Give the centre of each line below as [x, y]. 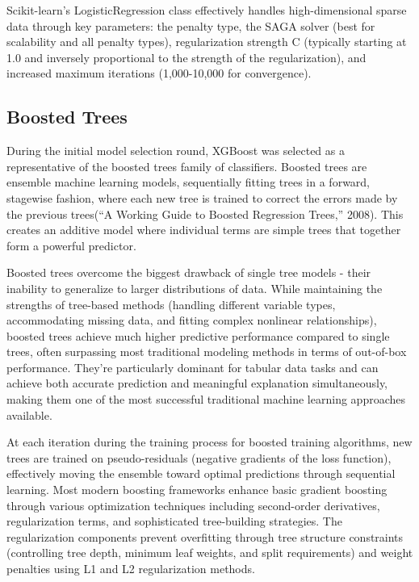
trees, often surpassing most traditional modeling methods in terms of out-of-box [207, 352]
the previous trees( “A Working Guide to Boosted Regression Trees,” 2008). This [205, 214]
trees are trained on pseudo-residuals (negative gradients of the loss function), [199, 457]
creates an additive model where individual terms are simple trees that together [204, 230]
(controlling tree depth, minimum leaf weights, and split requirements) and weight [210, 553]
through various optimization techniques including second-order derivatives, [193, 505]
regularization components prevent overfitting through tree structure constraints [205, 536]
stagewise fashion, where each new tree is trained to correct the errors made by [202, 197]
